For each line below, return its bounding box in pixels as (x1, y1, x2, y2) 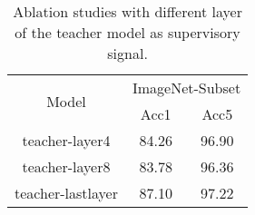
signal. (107, 43, 148, 64)
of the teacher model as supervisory (15, 22, 240, 43)
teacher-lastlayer (15, 182, 118, 203)
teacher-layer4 (22, 130, 111, 151)
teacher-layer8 (22, 156, 111, 177)
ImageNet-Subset (132, 77, 241, 98)
